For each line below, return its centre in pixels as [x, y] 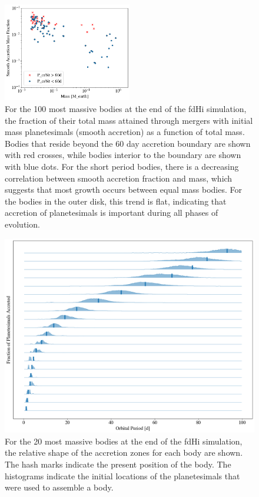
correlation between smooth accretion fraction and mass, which [119, 178]
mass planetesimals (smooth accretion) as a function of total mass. [125, 132]
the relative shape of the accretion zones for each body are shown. [124, 452]
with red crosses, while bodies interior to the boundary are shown [123, 155]
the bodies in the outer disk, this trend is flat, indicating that [116, 201]
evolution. [22, 224]
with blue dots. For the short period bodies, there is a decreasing [122, 166]
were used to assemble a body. [59, 487]
